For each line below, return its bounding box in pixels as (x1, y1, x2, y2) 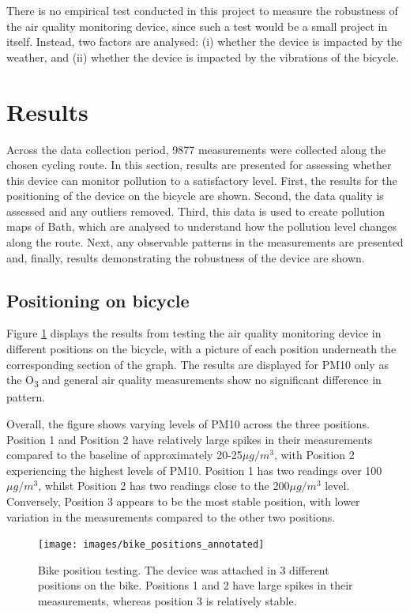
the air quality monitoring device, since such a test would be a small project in (6, 17, 388, 34)
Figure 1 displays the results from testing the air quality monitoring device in (6, 325, 382, 341)
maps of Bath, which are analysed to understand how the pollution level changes (6, 218, 397, 235)
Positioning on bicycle (6, 288, 190, 312)
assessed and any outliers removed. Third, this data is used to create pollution (6, 202, 386, 219)
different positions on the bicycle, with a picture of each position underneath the (6, 341, 397, 357)
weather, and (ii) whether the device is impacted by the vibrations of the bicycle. (6, 48, 399, 65)
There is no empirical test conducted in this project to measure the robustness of (6, 2, 398, 18)
